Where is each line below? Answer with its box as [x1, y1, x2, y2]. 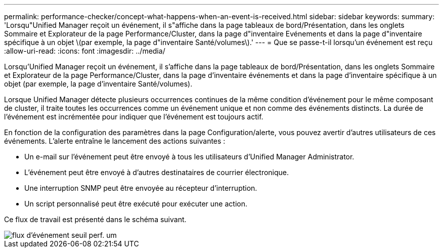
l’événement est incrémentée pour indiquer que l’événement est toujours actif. [4, 112, 263, 121]
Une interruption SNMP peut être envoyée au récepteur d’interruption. [24, 184, 257, 192]
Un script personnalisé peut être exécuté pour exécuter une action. [24, 199, 247, 208]
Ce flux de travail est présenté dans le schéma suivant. [4, 215, 187, 224]
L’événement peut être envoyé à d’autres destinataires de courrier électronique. [24, 168, 289, 177]
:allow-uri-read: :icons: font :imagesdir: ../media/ [4, 47, 165, 55]
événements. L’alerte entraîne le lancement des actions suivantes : [4, 137, 226, 145]
